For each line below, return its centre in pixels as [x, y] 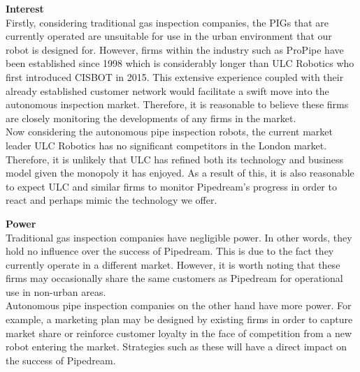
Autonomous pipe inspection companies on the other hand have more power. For [179, 305]
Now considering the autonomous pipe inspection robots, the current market [169, 132]
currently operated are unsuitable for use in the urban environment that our [169, 36]
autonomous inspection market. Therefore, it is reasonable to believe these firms [177, 104]
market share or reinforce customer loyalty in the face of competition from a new [179, 333]
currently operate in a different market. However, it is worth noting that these [173, 264]
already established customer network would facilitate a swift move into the [167, 90]
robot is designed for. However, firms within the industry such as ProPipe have [175, 49]
